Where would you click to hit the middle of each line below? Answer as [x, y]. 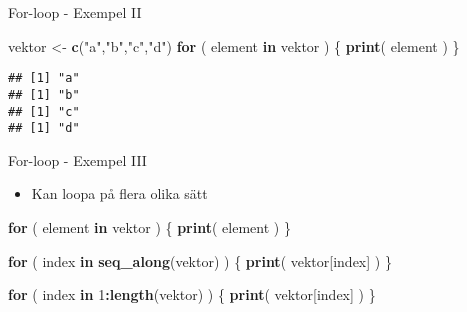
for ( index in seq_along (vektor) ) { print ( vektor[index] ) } [200, 260]
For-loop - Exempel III [77, 159]
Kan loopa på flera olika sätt [119, 193]
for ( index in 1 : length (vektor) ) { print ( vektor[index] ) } [192, 294]
